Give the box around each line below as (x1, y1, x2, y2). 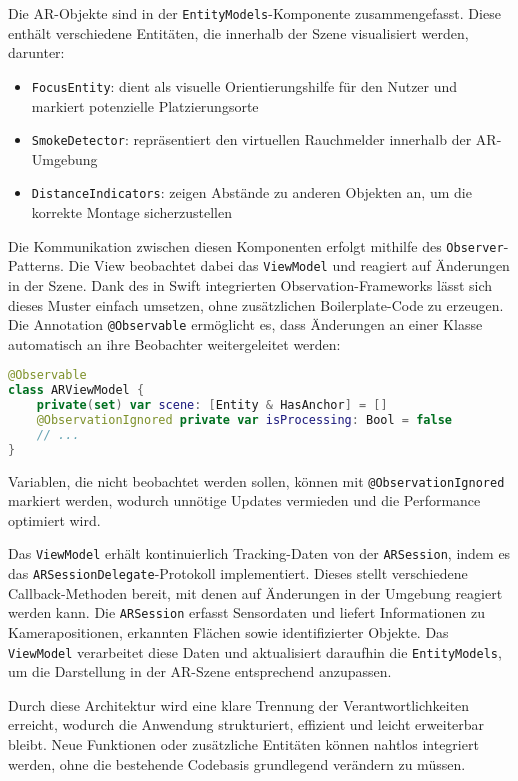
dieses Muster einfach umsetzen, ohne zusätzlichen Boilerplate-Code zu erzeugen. (8, 294, 504, 315)
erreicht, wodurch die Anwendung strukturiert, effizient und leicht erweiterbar (8, 714, 485, 735)
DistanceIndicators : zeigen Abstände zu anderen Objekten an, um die (31, 182, 472, 203)
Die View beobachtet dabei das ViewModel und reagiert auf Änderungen (68, 255, 510, 276)
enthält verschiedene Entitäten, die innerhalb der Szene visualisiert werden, (8, 22, 469, 43)
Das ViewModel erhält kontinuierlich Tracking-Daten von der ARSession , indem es (8, 543, 511, 564)
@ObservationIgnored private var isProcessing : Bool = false (36, 412, 452, 427)
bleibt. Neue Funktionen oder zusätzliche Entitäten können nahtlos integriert (8, 734, 479, 755)
